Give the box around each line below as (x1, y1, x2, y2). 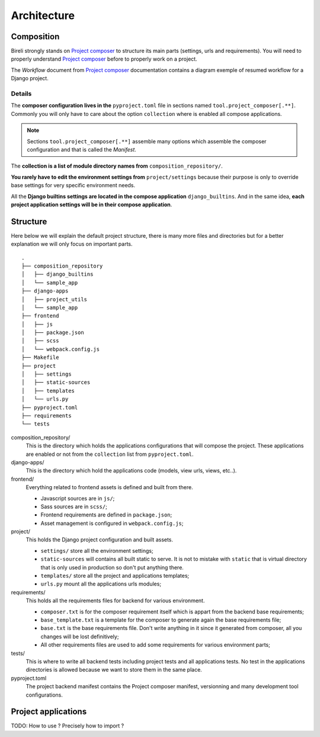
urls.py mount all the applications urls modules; (40, 580, 162, 588)
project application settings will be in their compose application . (11, 201, 172, 208)
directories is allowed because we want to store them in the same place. (25, 666, 203, 673)
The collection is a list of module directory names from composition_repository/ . (11, 162, 223, 169)
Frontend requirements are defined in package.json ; (40, 511, 172, 518)
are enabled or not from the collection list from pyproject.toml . (25, 451, 194, 458)
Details (11, 90, 32, 97)
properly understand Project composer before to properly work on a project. (11, 55, 198, 62)
